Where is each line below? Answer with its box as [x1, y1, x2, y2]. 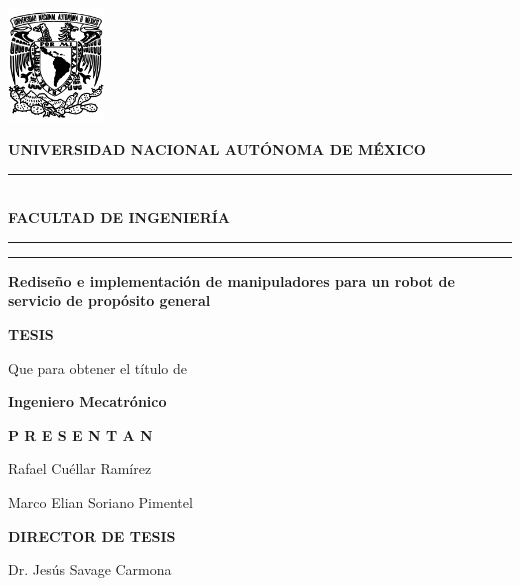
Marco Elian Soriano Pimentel [8, 491, 193, 512]
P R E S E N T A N [8, 424, 153, 445]
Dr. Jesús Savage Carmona [8, 559, 172, 580]
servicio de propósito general [8, 290, 211, 311]
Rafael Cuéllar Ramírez [8, 458, 152, 479]
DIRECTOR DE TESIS [8, 525, 176, 546]
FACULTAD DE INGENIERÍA [8, 207, 231, 228]
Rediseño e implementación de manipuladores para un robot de [8, 270, 455, 291]
